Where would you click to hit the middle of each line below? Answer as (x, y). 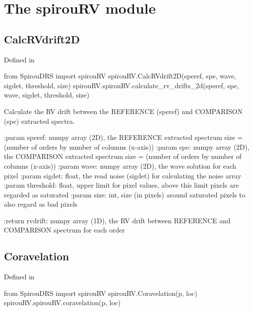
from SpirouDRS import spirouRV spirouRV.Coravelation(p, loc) (101, 293)
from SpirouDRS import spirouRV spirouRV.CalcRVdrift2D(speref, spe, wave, (120, 76)
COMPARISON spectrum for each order (64, 230)
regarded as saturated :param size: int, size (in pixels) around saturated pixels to (125, 194)
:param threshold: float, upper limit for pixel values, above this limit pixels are (121, 185)
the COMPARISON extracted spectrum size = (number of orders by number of (123, 156)
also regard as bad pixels (41, 204)
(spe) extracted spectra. (39, 121)
